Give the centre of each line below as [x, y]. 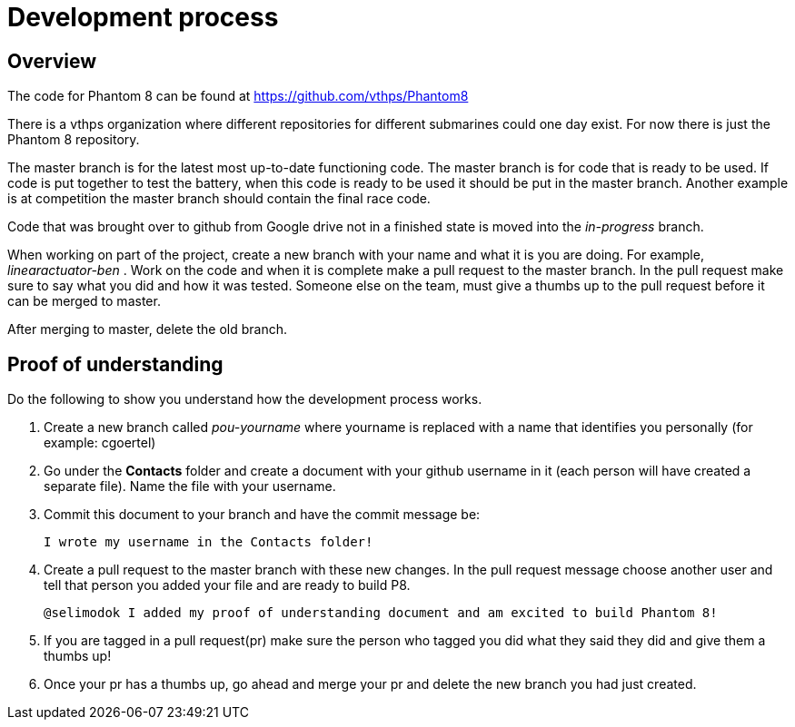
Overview [52, 61]
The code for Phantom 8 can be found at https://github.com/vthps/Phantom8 [238, 96]
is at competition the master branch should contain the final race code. [219, 199]
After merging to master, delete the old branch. [148, 329]
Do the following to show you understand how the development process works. [245, 399]
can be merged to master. [84, 301]
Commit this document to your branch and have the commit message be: [262, 515]
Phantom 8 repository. [74, 140]
